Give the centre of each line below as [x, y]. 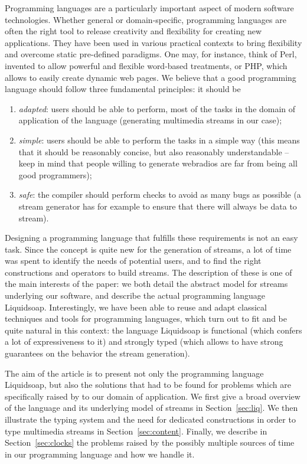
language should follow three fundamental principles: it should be [123, 89]
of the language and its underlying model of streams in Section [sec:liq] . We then [151, 408]
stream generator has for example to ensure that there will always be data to [158, 206]
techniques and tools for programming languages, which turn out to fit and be [146, 318]
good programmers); [55, 174]
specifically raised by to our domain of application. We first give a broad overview [153, 396]
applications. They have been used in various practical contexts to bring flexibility [153, 42]
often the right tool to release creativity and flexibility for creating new [133, 31]
